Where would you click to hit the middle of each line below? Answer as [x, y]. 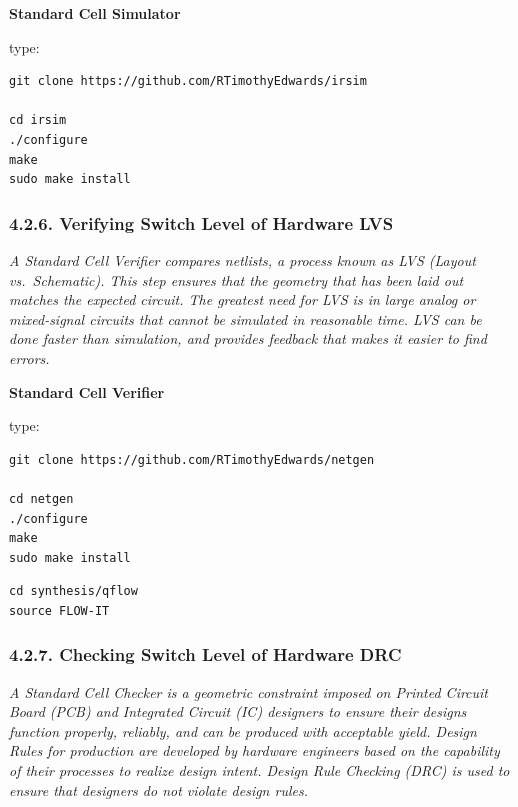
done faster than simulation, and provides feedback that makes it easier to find [248, 338]
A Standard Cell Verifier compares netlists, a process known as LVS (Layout [242, 259]
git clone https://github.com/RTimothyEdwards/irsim [188, 81]
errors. [29, 357]
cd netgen [41, 498]
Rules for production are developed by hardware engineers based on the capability [254, 750]
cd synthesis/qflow [73, 591]
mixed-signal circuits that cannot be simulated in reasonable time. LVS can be [245, 318]
